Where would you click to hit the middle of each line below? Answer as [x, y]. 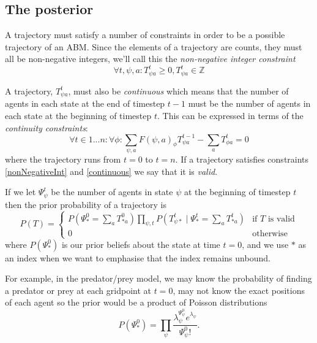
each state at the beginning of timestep [78, 115]
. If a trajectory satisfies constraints [242, 159]
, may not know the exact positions [239, 290]
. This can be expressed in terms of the [230, 115]
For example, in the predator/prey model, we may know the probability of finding [158, 278]
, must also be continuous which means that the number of [178, 91]
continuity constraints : [47, 127]
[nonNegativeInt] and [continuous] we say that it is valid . [111, 171]
